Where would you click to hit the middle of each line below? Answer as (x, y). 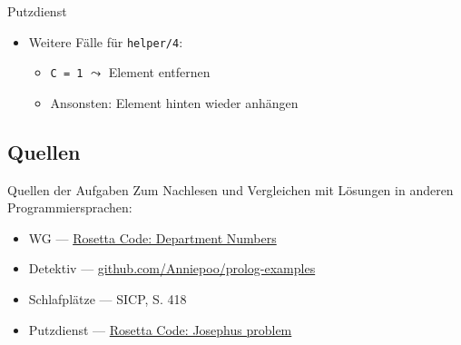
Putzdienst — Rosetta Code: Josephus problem (160, 329)
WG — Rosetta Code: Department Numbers (152, 237)
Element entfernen (159, 72)
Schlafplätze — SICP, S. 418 (108, 299)
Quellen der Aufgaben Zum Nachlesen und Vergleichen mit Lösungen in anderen (230, 189)
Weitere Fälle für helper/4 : (106, 41)
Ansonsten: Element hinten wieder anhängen (174, 102)
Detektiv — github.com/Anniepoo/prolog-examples (172, 268)
